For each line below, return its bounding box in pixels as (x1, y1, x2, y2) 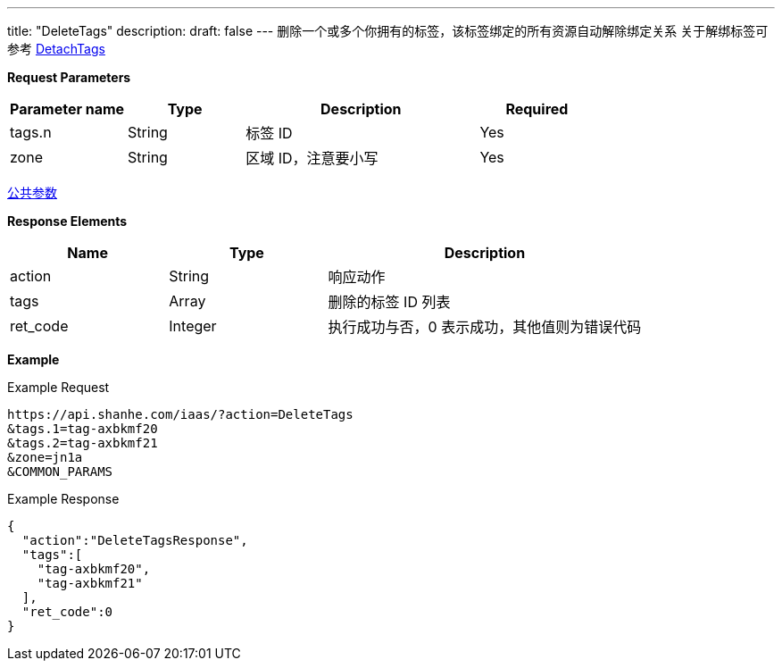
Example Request (7, 380, 110, 395)
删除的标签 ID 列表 (328, 293, 451, 311)
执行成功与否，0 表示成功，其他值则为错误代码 (328, 318, 642, 336)
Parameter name (10, 100, 125, 118)
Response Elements (7, 213, 128, 229)
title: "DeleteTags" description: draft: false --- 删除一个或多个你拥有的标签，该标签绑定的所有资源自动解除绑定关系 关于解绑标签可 (7, 23, 769, 38)
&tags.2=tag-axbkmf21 (7, 436, 158, 450)
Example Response (7, 491, 120, 506)
